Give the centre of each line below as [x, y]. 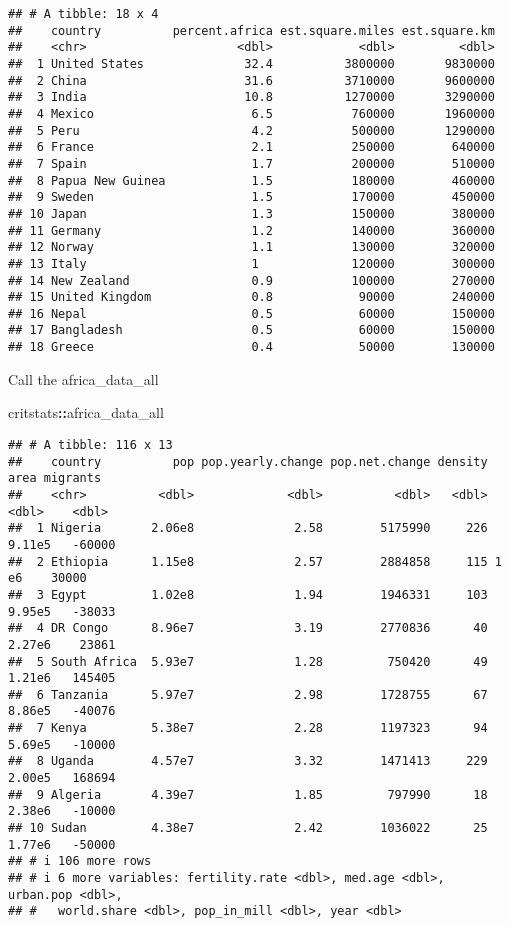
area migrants [55, 478]
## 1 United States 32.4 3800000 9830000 [251, 63]
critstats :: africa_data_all [86, 412]
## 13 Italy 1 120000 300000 [251, 263]
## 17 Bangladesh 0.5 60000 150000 [251, 330]
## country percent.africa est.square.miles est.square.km [251, 30]
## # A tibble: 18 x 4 [83, 14]
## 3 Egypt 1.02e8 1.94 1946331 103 [248, 594]
